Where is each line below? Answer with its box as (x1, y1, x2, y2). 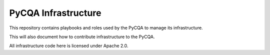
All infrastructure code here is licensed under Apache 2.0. (9, 43, 128, 49)
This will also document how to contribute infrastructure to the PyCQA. (9, 34, 155, 40)
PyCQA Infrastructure (9, 7, 101, 18)
